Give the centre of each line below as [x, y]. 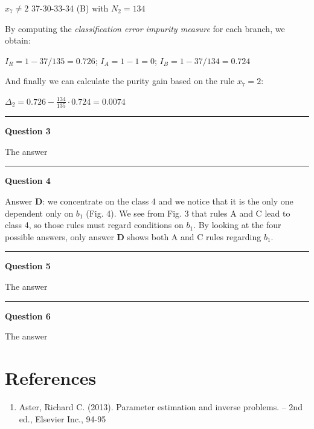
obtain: [18, 40]
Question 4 [28, 181]
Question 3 [28, 131]
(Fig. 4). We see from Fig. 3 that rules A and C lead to [188, 213]
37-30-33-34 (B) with [70, 8]
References [51, 378]
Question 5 [28, 266]
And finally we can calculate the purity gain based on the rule [120, 81]
